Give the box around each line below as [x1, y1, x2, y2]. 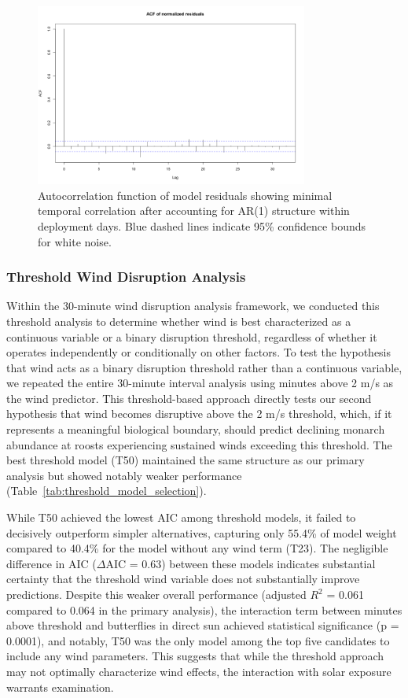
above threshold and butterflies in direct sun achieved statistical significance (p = [6, 617, 399, 633]
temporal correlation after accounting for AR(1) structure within [38, 202, 350, 219]
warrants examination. [6, 678, 114, 695]
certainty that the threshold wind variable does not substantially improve [6, 571, 360, 587]
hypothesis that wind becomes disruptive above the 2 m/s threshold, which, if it [6, 405, 392, 422]
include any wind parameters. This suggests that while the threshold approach [6, 648, 384, 664]
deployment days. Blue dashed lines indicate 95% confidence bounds [38, 217, 366, 234]
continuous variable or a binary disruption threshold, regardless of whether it [6, 328, 377, 345]
